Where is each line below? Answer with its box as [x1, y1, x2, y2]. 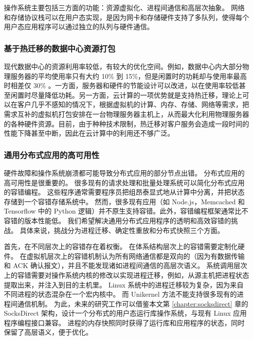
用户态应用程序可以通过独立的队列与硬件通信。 [4, 21, 154, 32]
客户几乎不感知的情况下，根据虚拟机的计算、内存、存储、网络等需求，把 [17, 99, 249, 109]
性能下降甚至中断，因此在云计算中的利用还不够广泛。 [4, 128, 174, 138]
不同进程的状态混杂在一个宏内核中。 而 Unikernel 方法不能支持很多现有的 [4, 289, 237, 299]
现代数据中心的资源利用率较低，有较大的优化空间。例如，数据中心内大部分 [4, 61, 242, 71]
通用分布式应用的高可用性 [4, 148, 100, 161]
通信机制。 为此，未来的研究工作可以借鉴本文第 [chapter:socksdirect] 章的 [17, 298, 248, 308]
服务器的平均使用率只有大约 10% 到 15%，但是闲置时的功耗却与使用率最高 [10, 71, 247, 81]
